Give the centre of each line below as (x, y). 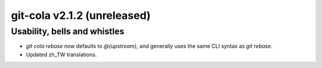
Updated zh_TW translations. (61, 54)
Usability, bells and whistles (68, 31)
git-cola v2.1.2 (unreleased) (81, 15)
